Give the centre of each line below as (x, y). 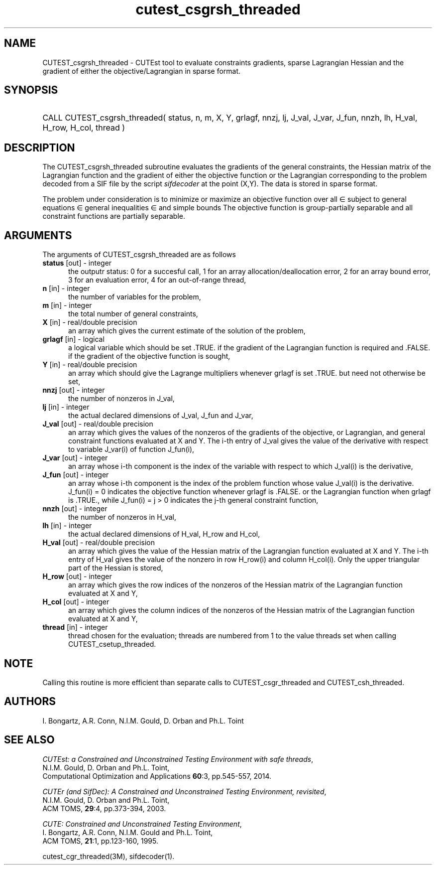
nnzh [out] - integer (75, 509)
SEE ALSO (29, 740)
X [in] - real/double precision (90, 322)
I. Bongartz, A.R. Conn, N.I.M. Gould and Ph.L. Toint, (128, 832)
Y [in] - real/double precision (90, 365)
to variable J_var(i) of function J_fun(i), (131, 449)
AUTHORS (30, 702)
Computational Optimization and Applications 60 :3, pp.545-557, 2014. (157, 776)
